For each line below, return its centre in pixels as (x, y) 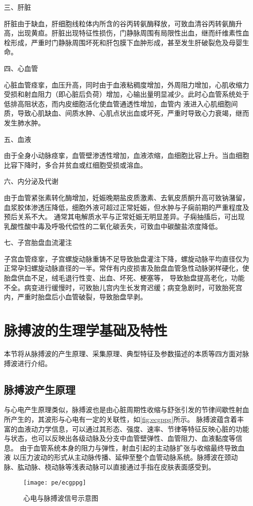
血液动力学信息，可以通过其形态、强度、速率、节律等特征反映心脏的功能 (133, 428)
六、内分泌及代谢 (31, 181)
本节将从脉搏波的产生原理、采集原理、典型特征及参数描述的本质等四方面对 (123, 353)
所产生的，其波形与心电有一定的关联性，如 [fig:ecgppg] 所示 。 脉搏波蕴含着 (121, 419)
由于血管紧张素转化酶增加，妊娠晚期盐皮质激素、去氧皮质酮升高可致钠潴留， (126, 197)
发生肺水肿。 (24, 122)
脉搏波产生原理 (40, 389)
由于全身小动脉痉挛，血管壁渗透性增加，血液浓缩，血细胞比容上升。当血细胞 (126, 155)
